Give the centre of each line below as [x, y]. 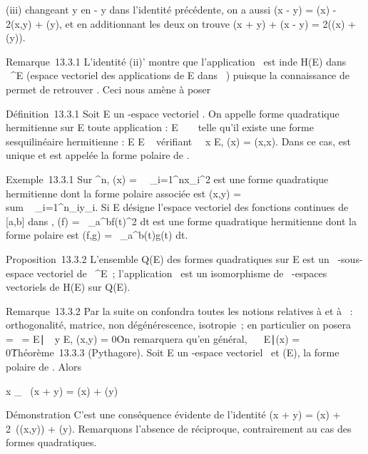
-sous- [350, 258]
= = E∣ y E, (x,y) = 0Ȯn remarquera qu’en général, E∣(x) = [153, 338]
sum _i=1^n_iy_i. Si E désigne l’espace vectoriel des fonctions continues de [177, 207]
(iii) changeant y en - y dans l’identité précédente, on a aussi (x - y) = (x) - [171, 9]
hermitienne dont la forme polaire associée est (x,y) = [124, 193]
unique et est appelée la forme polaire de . [98, 155]
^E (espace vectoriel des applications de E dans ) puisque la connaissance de [180, 75]
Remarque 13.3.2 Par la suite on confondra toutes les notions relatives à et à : [179, 310]
